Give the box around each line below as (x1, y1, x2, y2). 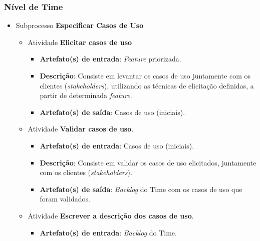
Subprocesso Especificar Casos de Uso (16, 20, 144, 30)
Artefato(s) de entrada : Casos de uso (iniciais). (40, 140, 194, 150)
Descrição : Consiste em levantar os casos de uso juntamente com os (40, 70, 250, 80)
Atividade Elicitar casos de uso (28, 36, 132, 47)
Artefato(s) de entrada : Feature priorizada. (40, 53, 181, 64)
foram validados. (40, 193, 90, 204)
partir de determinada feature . (40, 90, 132, 100)
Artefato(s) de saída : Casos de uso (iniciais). (40, 106, 185, 117)
